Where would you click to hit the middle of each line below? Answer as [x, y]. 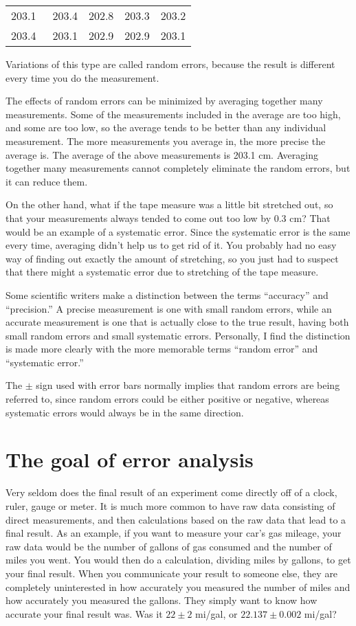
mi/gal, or [216, 613]
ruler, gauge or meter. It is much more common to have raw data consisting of [170, 505]
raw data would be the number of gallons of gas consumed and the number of [169, 546]
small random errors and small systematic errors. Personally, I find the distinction [178, 335]
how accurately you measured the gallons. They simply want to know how [162, 600]
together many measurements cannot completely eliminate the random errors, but [178, 168]
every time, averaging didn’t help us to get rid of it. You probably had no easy [171, 245]
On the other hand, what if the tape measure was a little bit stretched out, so [169, 204]
